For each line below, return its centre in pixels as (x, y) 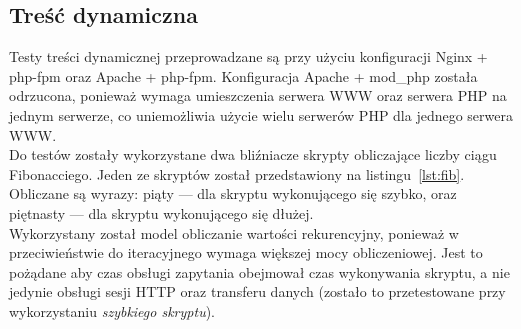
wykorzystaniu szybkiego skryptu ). (112, 310)
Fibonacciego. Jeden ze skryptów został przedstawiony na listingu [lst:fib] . (237, 173)
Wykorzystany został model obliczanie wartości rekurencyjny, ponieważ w (234, 232)
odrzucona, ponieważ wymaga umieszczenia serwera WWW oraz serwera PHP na (258, 95)
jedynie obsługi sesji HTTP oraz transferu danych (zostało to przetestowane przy (257, 291)
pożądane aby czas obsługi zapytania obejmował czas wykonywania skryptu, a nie (259, 271)
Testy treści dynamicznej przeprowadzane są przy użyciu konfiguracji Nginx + (248, 56)
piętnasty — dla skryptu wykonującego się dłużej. (161, 212)
